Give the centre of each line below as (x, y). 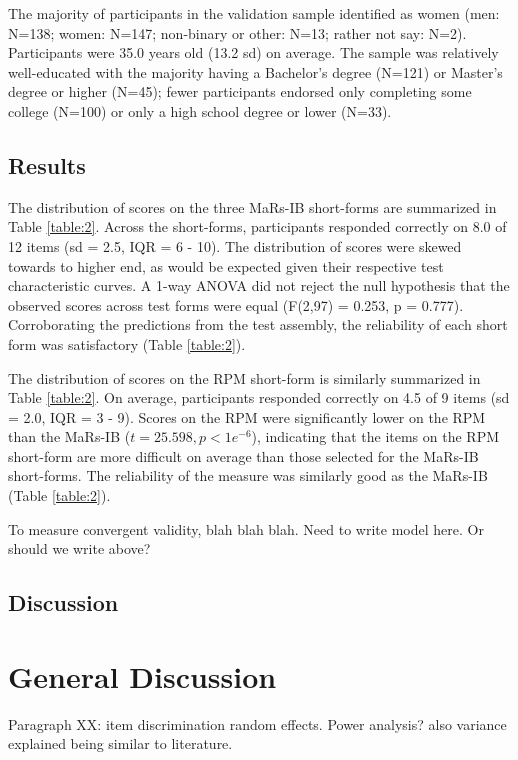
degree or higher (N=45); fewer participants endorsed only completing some (240, 91)
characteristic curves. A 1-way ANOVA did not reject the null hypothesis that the (259, 285)
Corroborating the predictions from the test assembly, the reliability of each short (258, 324)
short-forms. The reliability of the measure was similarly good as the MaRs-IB (248, 475)
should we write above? (79, 548)
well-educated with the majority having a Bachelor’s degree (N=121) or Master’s (255, 71)
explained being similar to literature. (120, 743)
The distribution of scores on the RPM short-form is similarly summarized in (244, 377)
